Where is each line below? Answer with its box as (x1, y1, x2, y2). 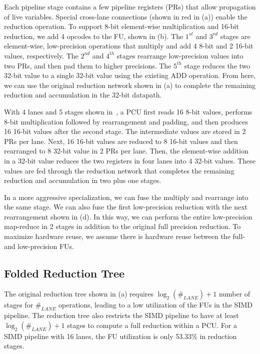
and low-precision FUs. (4, 240, 74, 251)
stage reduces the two (184, 60, 250, 70)
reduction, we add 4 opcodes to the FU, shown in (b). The (4, 30, 183, 41)
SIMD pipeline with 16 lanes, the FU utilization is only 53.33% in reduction (4, 330, 237, 341)
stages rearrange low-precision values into (116, 50, 243, 60)
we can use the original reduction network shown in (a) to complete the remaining (4, 79, 256, 90)
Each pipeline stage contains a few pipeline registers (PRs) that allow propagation (4, 1, 256, 11)
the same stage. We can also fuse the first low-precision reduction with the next (4, 201, 248, 212)
